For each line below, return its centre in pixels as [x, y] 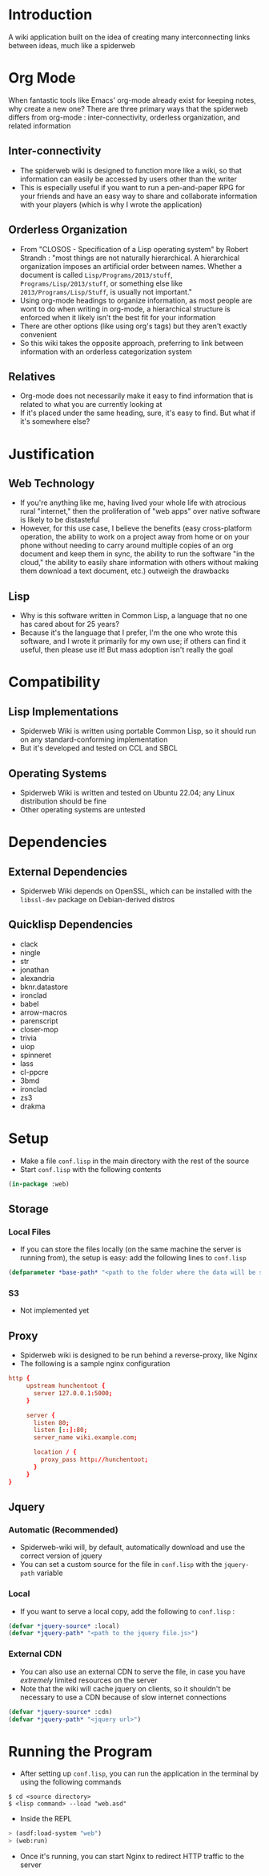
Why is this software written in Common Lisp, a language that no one [134, 616]
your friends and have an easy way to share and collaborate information [139, 196]
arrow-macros [44, 1012]
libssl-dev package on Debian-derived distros [97, 899]
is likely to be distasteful [60, 520]
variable [50, 1573]
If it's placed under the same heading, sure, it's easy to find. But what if [138, 413]
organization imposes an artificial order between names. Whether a [131, 266]
